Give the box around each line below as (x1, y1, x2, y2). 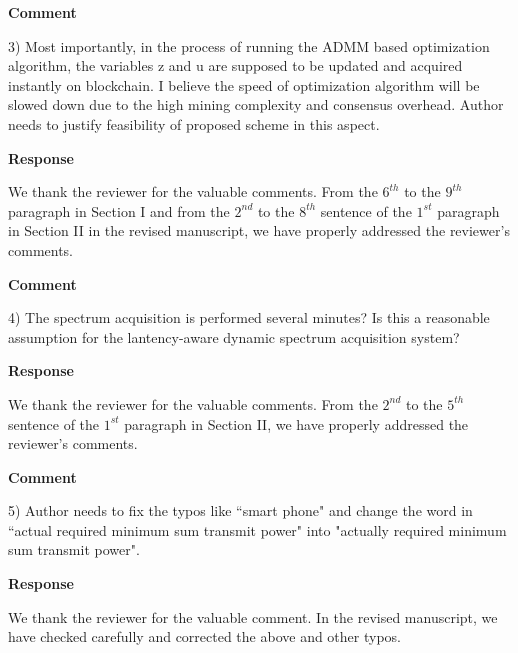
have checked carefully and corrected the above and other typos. (8, 626, 401, 647)
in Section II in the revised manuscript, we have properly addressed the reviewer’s (8, 220, 510, 241)
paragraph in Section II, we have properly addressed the (124, 413, 469, 434)
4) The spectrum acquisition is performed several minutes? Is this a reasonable (8, 307, 490, 328)
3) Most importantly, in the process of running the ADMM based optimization (8, 35, 490, 56)
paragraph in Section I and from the (8, 200, 230, 221)
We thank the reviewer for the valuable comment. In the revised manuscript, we (8, 606, 498, 627)
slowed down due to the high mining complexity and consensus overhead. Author (8, 94, 504, 115)
